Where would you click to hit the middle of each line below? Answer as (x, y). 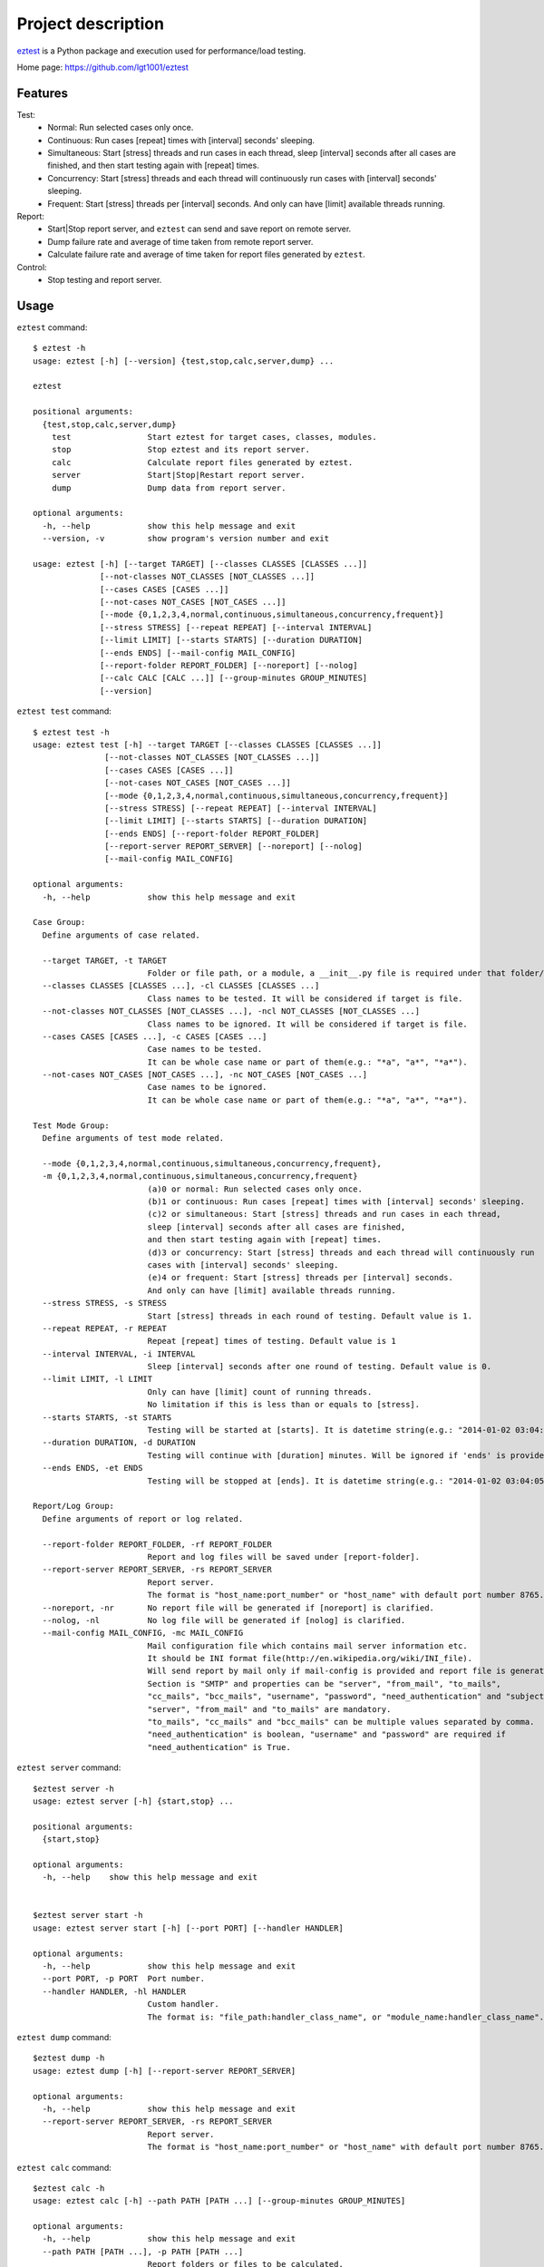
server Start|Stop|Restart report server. (178, 475)
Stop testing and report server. (105, 279)
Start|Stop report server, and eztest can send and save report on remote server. (199, 229)
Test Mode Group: (71, 1125)
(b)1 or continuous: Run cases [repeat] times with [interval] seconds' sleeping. (336, 1202)
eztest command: (52, 327)
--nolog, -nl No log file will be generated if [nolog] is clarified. (224, 1620)
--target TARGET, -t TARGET (105, 960)
